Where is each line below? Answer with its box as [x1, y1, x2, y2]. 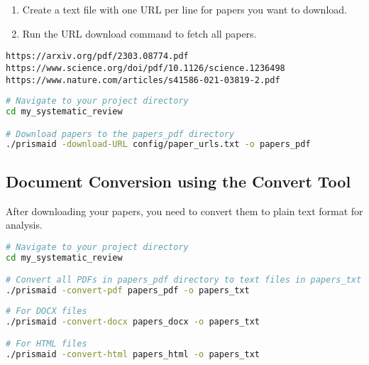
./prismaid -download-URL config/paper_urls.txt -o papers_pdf [6, 139, 311, 150]
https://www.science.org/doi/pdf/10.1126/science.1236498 [6, 62, 285, 73]
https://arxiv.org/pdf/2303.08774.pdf [6, 51, 189, 62]
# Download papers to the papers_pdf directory [6, 129, 235, 139]
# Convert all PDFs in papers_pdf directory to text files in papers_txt [6, 275, 362, 285]
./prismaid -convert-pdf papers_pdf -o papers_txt [6, 285, 250, 295]
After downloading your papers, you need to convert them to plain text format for [6, 203, 363, 218]
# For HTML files [6, 339, 87, 349]
